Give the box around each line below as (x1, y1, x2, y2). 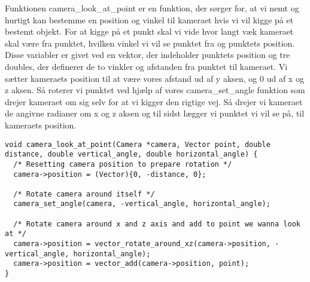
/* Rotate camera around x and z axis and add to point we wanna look (13, 219, 300, 228)
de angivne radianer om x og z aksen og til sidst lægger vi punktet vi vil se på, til (5, 107, 305, 119)
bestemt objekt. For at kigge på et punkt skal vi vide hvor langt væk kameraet (5, 25, 294, 38)
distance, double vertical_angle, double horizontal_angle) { (5, 150, 258, 159)
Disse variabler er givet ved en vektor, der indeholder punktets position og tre (5, 48, 290, 61)
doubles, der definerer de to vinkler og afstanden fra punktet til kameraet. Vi (5, 60, 288, 72)
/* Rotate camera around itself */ (13, 189, 155, 198)
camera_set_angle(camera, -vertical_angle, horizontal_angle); (13, 200, 271, 209)
